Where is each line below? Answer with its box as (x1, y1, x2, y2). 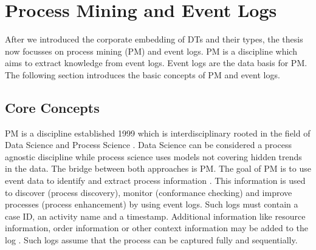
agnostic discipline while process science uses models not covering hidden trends (5, 150, 302, 163)
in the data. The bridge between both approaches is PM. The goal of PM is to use (5, 162, 311, 175)
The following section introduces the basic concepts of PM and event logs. (5, 68, 280, 81)
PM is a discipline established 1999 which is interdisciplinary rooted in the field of (5, 126, 311, 139)
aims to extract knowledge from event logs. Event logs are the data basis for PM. (5, 56, 307, 69)
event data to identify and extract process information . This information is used (5, 174, 306, 187)
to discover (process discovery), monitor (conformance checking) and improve (5, 186, 292, 198)
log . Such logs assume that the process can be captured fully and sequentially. (5, 234, 298, 246)
